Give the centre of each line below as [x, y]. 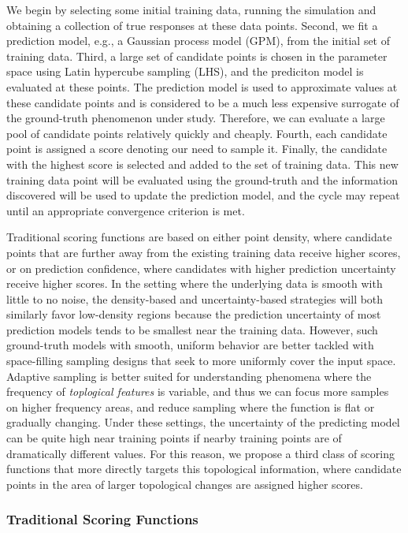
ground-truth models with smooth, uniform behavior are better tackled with [190, 345]
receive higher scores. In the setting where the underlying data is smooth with [195, 283]
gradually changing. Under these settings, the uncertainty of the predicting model [203, 422]
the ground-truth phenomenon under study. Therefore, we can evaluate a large [196, 118]
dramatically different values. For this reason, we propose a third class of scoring [200, 453]
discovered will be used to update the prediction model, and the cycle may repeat [203, 195]
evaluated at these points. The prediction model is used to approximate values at [202, 86]
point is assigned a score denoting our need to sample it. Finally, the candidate [197, 149]
